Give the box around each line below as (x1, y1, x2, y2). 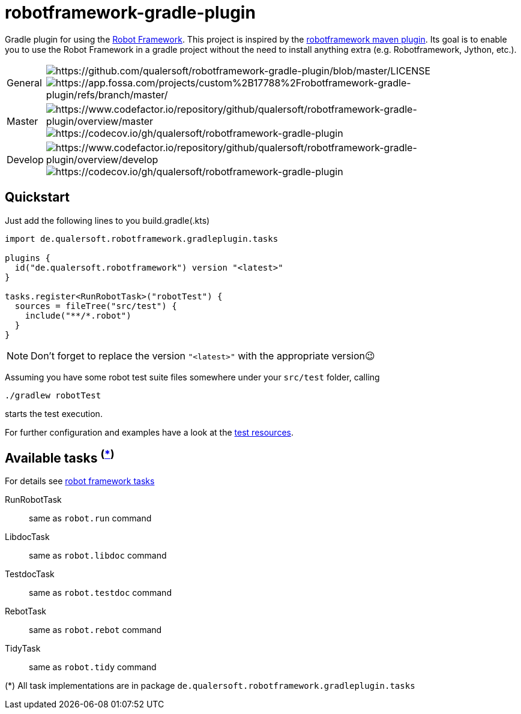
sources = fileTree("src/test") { (14, 301, 177, 311)
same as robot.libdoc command (29, 550, 167, 561)
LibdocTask (5, 532, 50, 542)
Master (7, 115, 38, 127)
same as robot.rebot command (29, 625, 162, 635)
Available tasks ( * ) (5, 448, 115, 466)
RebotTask (5, 606, 46, 617)
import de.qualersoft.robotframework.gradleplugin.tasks (5, 233, 279, 244)
